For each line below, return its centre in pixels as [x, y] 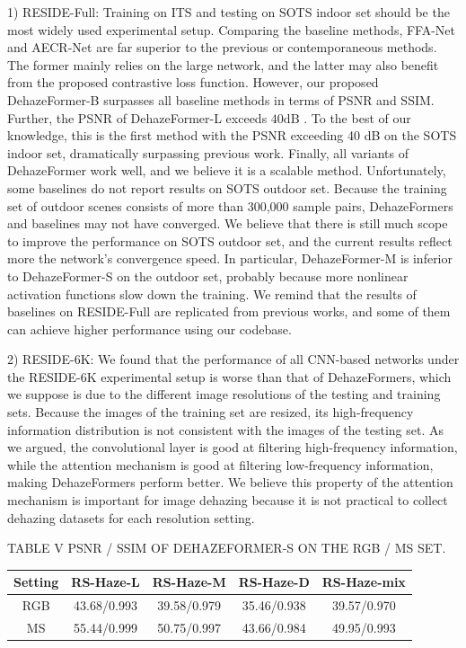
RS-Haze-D [274, 582]
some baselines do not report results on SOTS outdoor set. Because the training [227, 187]
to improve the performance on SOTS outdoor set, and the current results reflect [230, 240]
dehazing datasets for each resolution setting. [131, 517]
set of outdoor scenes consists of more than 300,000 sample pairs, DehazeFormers [230, 205]
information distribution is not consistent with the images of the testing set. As [226, 429]
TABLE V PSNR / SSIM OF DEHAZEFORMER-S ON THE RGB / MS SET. [227, 548]
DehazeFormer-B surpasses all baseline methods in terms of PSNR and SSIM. [221, 99]
